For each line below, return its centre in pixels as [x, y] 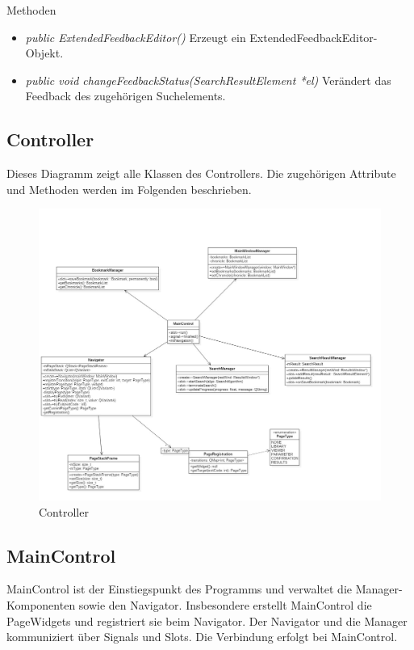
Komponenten [41, 604]
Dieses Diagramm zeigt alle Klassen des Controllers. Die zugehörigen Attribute [201, 173]
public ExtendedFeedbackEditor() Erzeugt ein [136, 37]
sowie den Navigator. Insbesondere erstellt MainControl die [225, 604]
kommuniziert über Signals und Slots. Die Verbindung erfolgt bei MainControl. [202, 637]
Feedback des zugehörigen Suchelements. [125, 96]
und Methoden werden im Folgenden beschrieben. [129, 189]
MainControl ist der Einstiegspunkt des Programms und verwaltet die [179, 589]
